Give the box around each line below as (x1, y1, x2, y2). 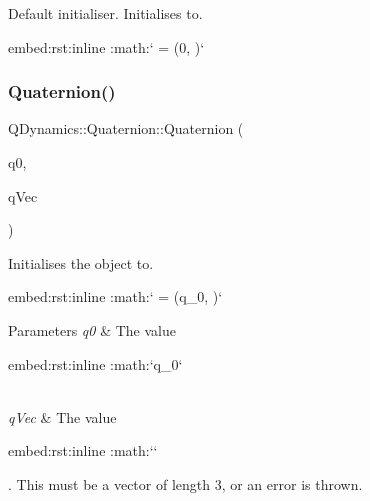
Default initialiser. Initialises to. (8, 3, 203, 23)
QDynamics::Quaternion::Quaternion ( (8, 118, 244, 139)
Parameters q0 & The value (8, 319, 176, 340)
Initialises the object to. (8, 252, 154, 273)
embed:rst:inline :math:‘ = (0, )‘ (8, 36, 205, 57)
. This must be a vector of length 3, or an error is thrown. (8, 473, 363, 494)
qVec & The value (8, 406, 117, 427)
